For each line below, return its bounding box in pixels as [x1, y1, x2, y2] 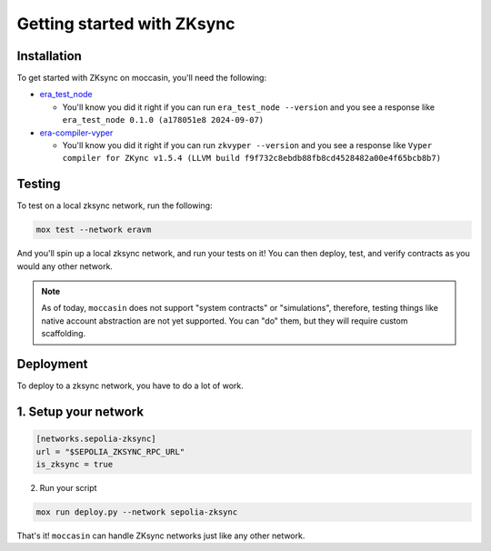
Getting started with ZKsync [16, 14, 235, 34]
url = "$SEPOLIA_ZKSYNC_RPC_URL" [35, 446, 185, 456]
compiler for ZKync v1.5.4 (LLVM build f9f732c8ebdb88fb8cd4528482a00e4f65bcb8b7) [62, 153, 441, 164]
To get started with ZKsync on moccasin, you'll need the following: [16, 73, 267, 84]
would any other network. [16, 260, 114, 272]
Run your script [39, 482, 97, 493]
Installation [16, 48, 82, 64]
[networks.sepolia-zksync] [35, 434, 156, 445]
